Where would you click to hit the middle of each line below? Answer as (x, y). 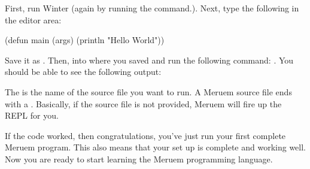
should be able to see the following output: (83, 72)
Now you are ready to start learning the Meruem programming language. (139, 159)
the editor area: (33, 19)
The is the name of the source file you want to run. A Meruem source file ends (148, 91)
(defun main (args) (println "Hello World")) (85, 40)
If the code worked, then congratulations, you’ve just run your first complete (145, 135)
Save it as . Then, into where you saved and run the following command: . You (149, 60)
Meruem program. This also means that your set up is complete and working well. (155, 147)
